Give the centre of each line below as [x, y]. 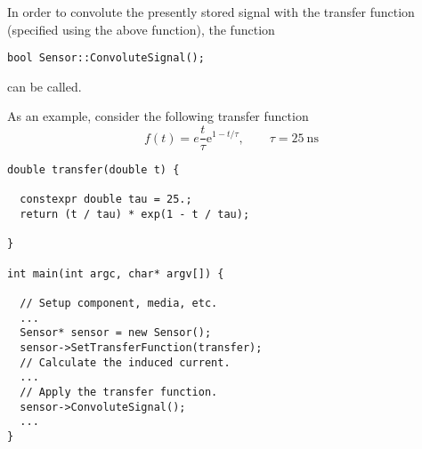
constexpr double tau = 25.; [106, 200]
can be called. [45, 86]
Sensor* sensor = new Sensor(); [116, 333]
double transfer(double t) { [93, 170]
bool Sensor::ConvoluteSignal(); [106, 58]
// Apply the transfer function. [119, 392]
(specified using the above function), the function [141, 29]
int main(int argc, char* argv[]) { [116, 273]
